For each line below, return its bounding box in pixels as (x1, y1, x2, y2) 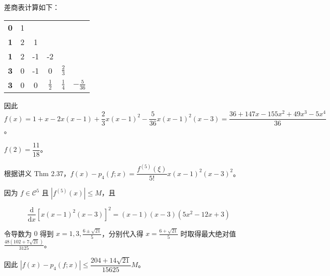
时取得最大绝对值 (180, 228, 236, 238)
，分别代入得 (102, 228, 144, 238)
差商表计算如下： (4, 2, 59, 12)
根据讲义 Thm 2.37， (4, 168, 70, 178)
